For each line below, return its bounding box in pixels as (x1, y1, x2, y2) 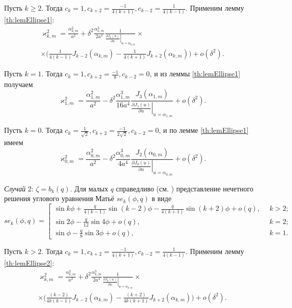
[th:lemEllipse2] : (4, 258, 54, 268)
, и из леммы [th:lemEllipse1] (150, 68, 241, 79)
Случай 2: (4, 183, 34, 193)
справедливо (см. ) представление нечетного (116, 183, 253, 193)
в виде (152, 193, 171, 204)
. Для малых (70, 183, 108, 193)
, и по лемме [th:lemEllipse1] (159, 125, 249, 135)
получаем (4, 78, 33, 89)
